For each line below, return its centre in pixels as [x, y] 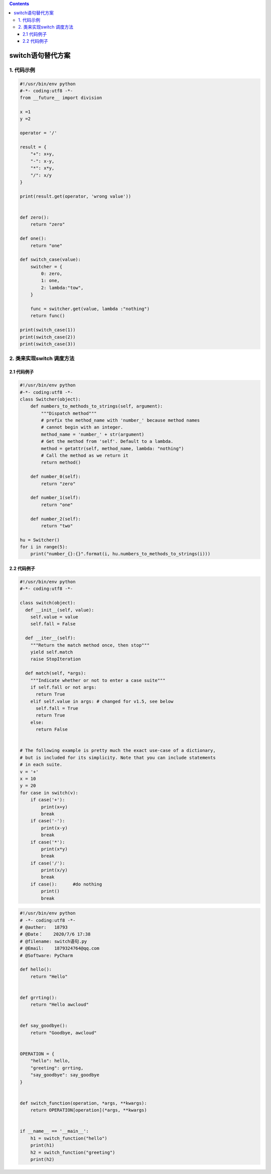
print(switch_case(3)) [48, 344]
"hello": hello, [50, 1061]
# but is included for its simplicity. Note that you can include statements [118, 757]
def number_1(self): [56, 498]
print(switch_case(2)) [48, 337]
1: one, [50, 281]
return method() [61, 463]
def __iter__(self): [50, 638]
